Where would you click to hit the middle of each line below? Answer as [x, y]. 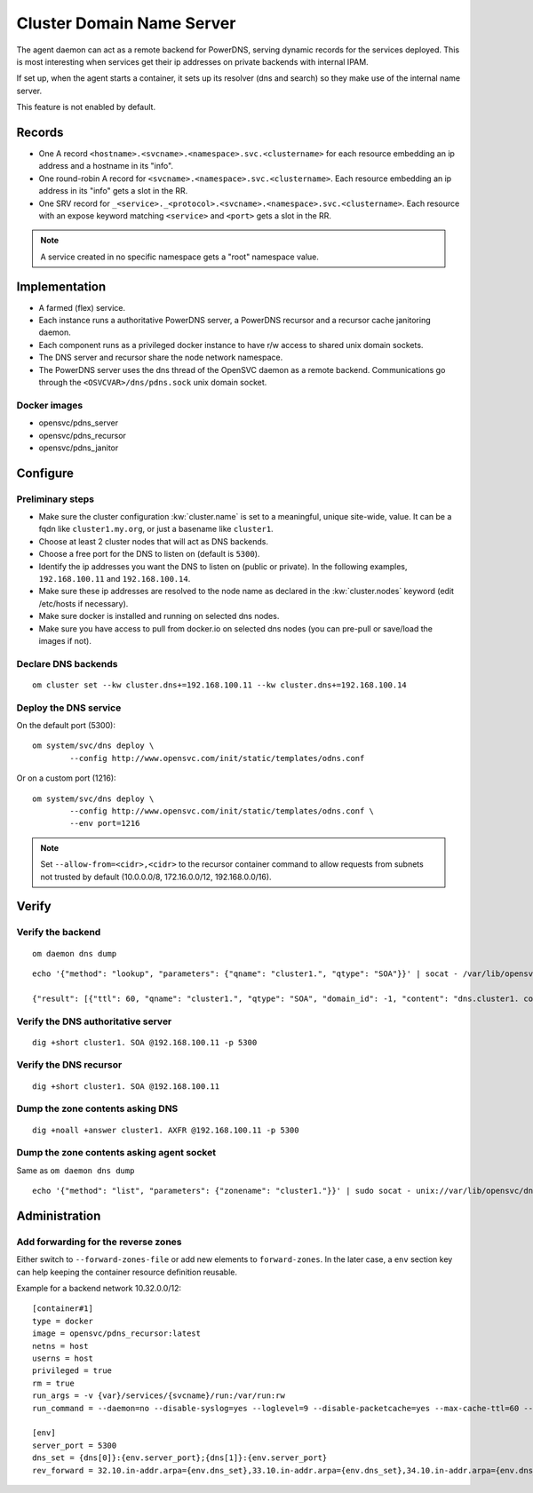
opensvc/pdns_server [79, 423]
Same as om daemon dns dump [76, 1170]
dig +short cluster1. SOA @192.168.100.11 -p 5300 [145, 1042]
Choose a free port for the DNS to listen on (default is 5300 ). [149, 554]
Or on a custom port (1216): [66, 778]
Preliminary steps [56, 499]
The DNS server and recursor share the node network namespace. [161, 357]
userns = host [63, 1358]
